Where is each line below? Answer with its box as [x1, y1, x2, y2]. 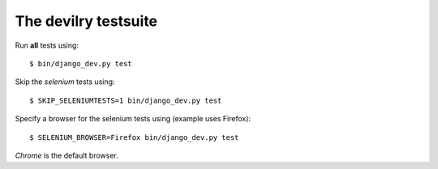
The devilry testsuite [15, 12, 158, 30]
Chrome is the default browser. [15, 150, 119, 160]
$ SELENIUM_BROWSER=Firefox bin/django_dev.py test [29, 133, 239, 142]
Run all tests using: [15, 40, 79, 50]
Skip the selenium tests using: [15, 77, 115, 87]
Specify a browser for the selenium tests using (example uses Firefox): [15, 114, 251, 124]
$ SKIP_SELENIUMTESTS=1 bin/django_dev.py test [29, 95, 222, 105]
